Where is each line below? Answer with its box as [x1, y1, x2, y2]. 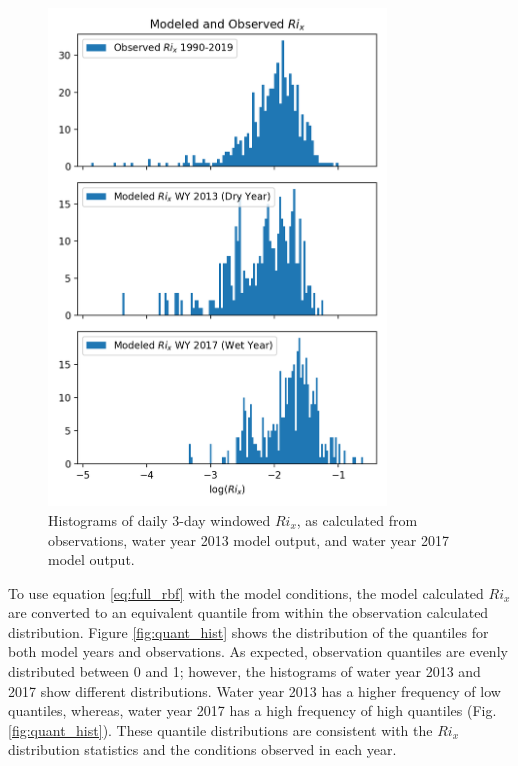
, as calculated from [296, 509, 418, 530]
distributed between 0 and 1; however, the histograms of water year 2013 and [8, 661, 481, 682]
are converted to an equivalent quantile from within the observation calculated [8, 602, 489, 623]
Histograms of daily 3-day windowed [48, 509, 271, 530]
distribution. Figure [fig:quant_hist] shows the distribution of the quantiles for [8, 621, 489, 642]
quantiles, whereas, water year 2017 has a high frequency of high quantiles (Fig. [8, 700, 497, 721]
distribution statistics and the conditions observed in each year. [8, 739, 397, 760]
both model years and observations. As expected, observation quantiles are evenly [8, 641, 508, 662]
